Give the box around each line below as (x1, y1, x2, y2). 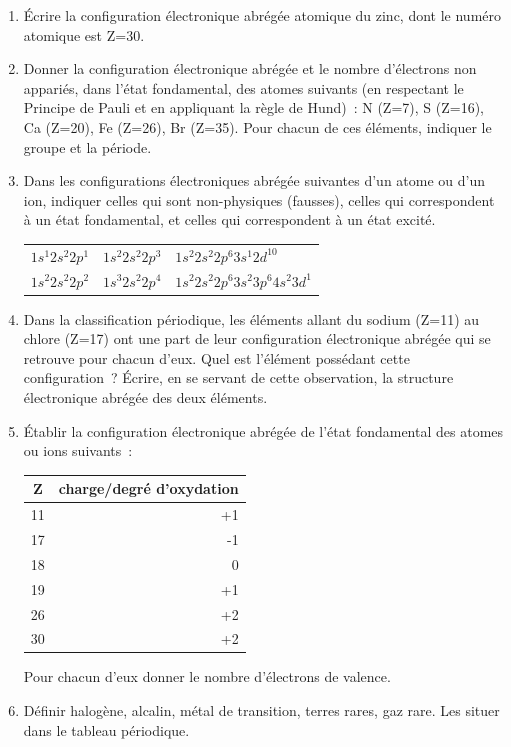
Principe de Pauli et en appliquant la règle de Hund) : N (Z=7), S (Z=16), (23, 97, 484, 118)
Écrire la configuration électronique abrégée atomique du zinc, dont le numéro (23, 5, 502, 25)
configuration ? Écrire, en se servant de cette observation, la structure (23, 367, 454, 388)
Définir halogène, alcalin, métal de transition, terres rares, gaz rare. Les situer (23, 700, 500, 721)
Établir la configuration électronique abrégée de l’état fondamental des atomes (23, 420, 504, 441)
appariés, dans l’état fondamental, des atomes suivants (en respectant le (23, 77, 464, 98)
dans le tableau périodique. (23, 719, 190, 740)
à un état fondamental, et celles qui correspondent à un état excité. (23, 209, 436, 230)
